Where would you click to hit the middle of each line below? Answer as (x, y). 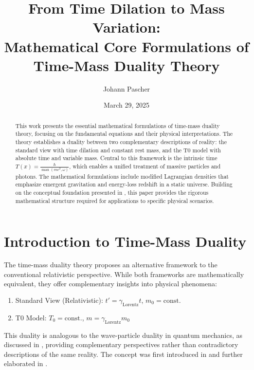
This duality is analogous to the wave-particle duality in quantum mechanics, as (123, 335)
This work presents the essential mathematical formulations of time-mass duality (118, 125)
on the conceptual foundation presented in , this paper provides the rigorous (112, 192)
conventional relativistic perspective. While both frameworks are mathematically (124, 274)
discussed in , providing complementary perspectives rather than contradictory (121, 344)
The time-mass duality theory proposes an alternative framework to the (111, 265)
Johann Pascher (127, 88)
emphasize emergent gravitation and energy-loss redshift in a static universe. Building (124, 184)
